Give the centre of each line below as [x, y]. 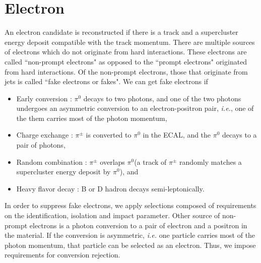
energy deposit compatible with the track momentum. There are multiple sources [130, 42]
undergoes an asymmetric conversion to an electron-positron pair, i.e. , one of [135, 108]
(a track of [150, 161]
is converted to [109, 135]
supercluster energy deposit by [63, 172]
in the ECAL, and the [177, 135]
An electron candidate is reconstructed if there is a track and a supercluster [121, 32]
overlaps [112, 161]
